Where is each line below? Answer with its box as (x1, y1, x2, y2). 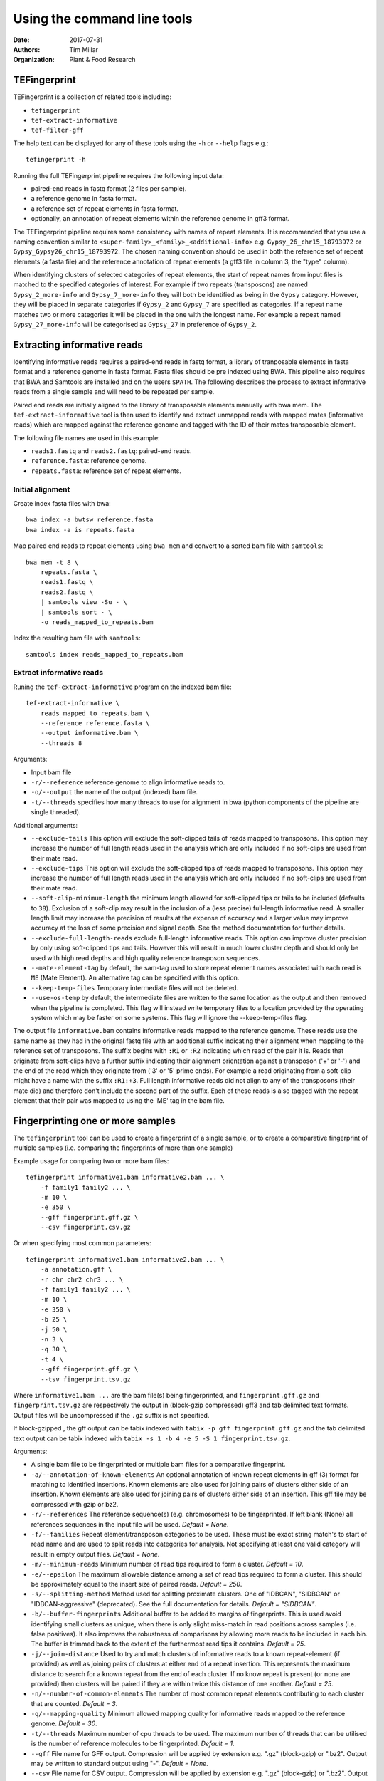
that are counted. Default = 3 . (31, 1699, 118, 1708)
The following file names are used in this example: (13, 433, 160, 442)
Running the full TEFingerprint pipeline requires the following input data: (13, 171, 224, 180)
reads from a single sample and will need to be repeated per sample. (13, 388, 215, 396)
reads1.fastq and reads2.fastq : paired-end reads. (31, 447, 192, 455)
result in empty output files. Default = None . (31, 1549, 160, 1558)
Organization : (13, 56, 55, 64)
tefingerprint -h (26, 155, 86, 164)
